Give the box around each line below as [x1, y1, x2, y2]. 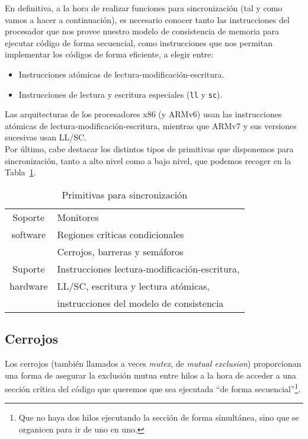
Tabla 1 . [5, 166, 36, 178]
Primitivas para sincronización [62, 187, 188, 201]
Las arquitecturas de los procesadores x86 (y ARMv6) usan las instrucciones [5, 108, 282, 120]
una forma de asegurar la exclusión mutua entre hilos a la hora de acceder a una [5, 368, 296, 381]
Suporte [12, 261, 45, 275]
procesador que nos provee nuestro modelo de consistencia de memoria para [5, 25, 279, 37]
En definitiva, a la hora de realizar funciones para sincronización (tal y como [5, 2, 283, 14]
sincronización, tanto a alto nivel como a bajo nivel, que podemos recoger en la [5, 154, 291, 166]
